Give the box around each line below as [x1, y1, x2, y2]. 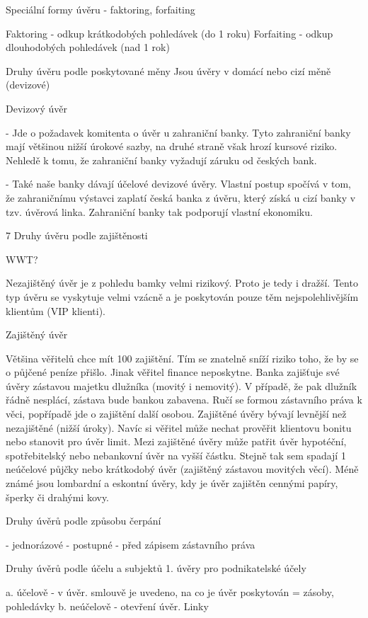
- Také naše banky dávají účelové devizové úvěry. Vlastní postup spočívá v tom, [6, 176, 351, 191]
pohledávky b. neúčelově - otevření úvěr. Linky [6, 598, 209, 613]
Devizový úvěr [6, 101, 67, 115]
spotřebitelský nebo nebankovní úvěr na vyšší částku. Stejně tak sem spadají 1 [6, 447, 346, 462]
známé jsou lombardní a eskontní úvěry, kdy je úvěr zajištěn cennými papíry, [6, 476, 338, 491]
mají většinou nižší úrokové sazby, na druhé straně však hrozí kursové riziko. [6, 139, 338, 154]
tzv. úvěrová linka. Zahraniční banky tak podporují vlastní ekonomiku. [6, 204, 313, 219]
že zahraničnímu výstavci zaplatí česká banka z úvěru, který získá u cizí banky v [6, 190, 356, 205]
